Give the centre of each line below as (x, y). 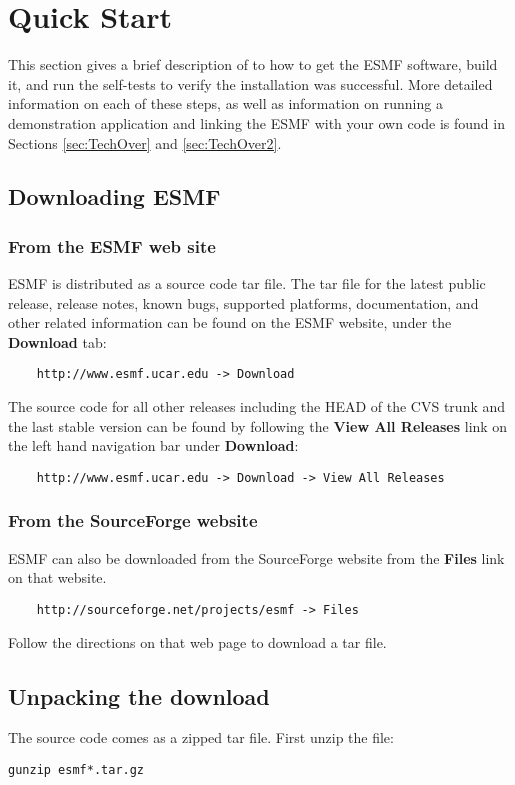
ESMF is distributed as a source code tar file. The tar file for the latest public (247, 283)
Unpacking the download (139, 695)
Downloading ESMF (114, 196)
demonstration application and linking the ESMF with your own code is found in (256, 122)
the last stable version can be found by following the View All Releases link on (258, 425)
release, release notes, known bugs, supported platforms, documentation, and (243, 302)
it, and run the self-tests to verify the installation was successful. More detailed (250, 83)
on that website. (57, 577)
